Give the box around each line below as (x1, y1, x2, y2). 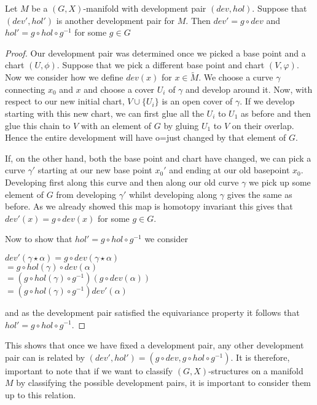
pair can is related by (5, 350, 85, 363)
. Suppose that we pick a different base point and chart (57, 58, 265, 71)
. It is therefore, (230, 350, 290, 363)
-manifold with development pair (83, 2, 206, 14)
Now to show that (5, 232, 72, 245)
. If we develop (240, 95, 295, 108)
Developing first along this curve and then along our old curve (5, 175, 239, 188)
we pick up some (249, 175, 311, 188)
